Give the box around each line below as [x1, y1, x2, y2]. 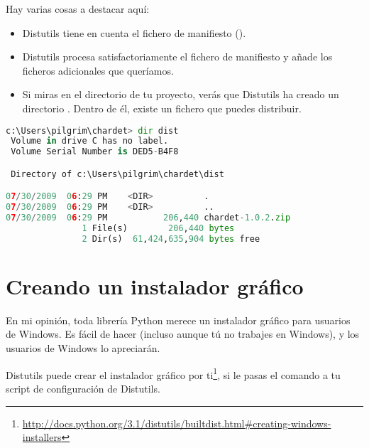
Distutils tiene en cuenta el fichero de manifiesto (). [22, 25, 246, 40]
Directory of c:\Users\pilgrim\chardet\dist [11, 169, 224, 179]
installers [22, 430, 62, 444]
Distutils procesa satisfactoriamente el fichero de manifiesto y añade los [22, 49, 333, 64]
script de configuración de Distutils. [6, 380, 160, 395]
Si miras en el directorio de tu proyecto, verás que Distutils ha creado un [22, 87, 339, 102]
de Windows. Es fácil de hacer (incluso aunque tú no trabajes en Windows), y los [6, 326, 360, 341]
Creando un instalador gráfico [6, 271, 304, 300]
